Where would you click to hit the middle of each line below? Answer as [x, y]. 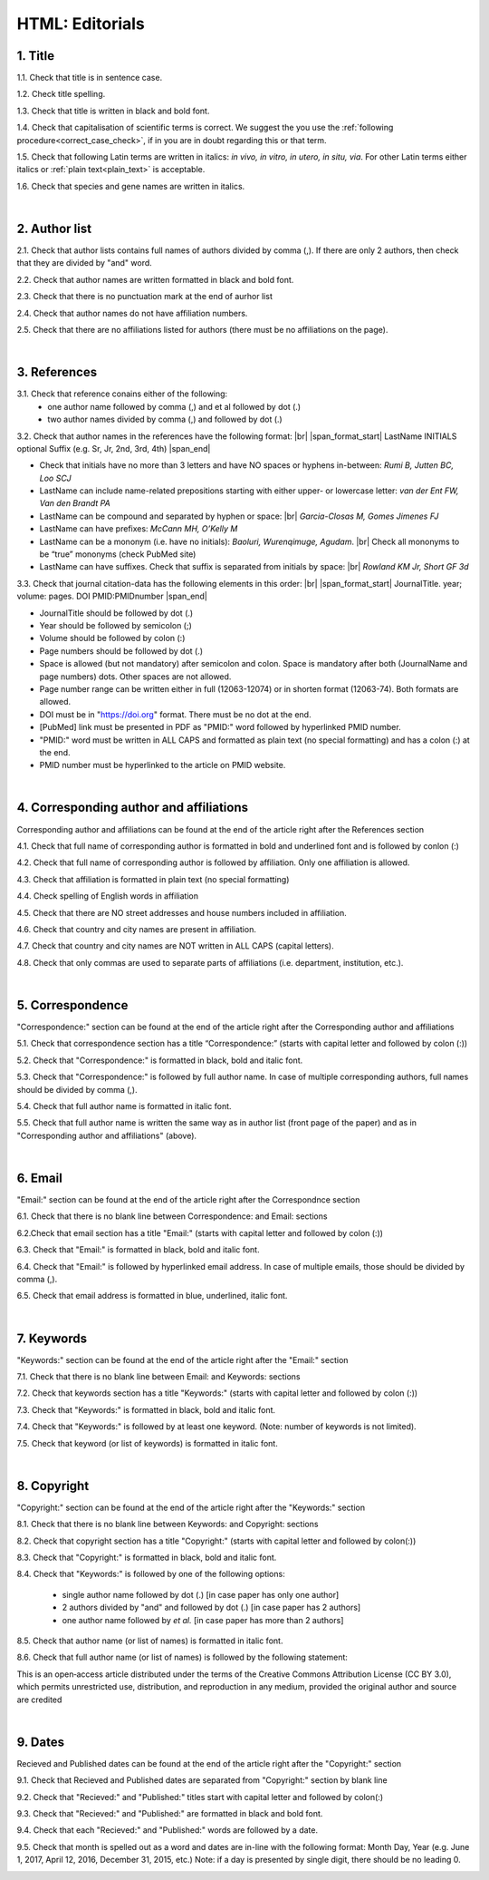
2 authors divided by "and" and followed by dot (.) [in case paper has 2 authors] [211, 1607]
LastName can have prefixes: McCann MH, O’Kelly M [139, 529]
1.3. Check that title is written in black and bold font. [113, 111]
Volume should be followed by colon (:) [112, 638]
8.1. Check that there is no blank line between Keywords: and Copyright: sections [168, 1524]
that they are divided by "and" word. [85, 263]
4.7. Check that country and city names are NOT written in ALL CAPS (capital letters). [175, 946]
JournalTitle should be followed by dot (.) [116, 613]
